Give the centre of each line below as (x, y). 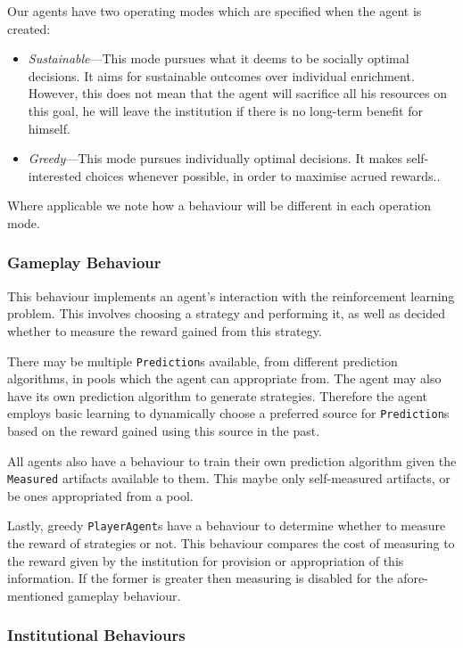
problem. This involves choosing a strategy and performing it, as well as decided (226, 313)
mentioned (36, 595)
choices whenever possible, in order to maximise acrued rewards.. (263, 175)
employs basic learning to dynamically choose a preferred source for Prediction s (228, 413)
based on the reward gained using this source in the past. (164, 431)
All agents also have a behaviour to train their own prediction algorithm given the (232, 460)
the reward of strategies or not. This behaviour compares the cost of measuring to (231, 543)
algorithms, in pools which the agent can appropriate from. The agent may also (224, 378)
